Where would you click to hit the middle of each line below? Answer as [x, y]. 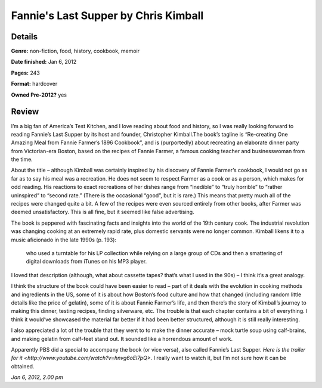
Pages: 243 [25, 73]
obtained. [23, 366]
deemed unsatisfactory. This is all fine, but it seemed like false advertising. [103, 212]
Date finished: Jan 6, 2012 [44, 62]
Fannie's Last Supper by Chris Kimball [107, 15]
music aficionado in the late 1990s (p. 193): [64, 240]
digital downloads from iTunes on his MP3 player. [86, 262]
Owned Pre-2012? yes [39, 95]
